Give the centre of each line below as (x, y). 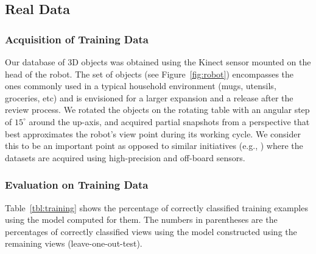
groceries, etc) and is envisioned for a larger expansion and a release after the (149, 97)
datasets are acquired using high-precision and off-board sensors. (125, 157)
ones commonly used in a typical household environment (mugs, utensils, (141, 86)
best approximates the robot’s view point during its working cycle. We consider (153, 133)
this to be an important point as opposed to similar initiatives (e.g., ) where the (154, 146)
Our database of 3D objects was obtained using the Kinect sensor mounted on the (158, 62)
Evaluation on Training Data (77, 185)
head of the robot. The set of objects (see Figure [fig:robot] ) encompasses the (149, 74)
